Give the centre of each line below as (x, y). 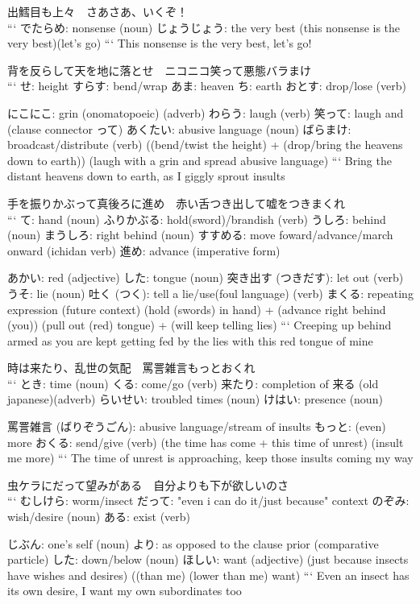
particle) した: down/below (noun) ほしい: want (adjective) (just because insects (208, 559)
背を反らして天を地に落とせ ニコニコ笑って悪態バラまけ (159, 70)
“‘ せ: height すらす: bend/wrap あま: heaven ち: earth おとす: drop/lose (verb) (207, 86)
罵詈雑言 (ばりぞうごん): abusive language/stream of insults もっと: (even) (197, 426)
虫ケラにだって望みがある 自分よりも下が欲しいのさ (148, 484)
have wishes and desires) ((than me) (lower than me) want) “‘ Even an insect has (208, 575)
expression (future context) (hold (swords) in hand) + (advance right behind (197, 309)
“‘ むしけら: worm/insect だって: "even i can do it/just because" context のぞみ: (208, 501)
